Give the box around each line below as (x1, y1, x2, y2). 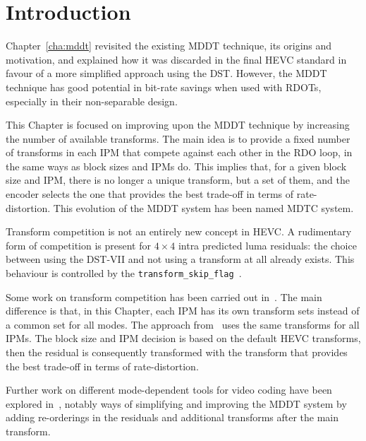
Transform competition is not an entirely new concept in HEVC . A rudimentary (6, 224, 352, 239)
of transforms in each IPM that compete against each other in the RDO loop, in (6, 145, 353, 160)
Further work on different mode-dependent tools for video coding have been (6, 382, 332, 397)
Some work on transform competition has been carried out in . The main (6, 289, 322, 304)
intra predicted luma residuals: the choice (178, 237, 357, 252)
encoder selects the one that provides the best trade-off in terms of (6, 187, 294, 201)
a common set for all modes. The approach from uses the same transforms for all (6, 317, 360, 331)
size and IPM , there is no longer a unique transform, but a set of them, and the (6, 172, 350, 187)
